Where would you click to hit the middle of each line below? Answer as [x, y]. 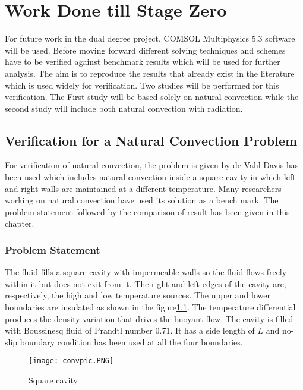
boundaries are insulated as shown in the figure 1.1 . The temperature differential [150, 307]
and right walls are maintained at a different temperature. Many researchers [143, 188]
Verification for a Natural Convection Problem [151, 140]
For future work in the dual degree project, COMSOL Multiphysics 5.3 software [150, 38]
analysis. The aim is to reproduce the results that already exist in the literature [150, 73]
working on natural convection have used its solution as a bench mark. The [142, 200]
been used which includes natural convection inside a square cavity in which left [150, 177]
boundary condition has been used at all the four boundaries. [131, 342]
